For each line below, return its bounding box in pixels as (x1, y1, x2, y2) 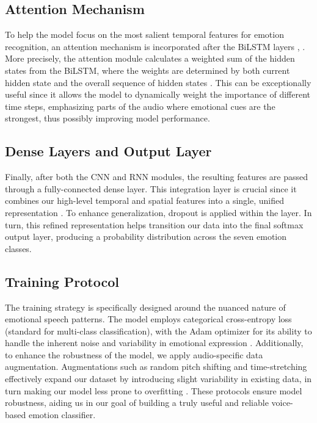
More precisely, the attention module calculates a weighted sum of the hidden (5, 52, 295, 65)
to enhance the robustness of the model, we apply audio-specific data (5, 348, 263, 361)
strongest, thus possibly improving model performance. (5, 112, 210, 125)
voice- (271, 396, 293, 409)
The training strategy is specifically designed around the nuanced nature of (5, 300, 286, 313)
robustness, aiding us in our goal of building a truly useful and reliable (5, 396, 269, 409)
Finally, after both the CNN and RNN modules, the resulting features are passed (5, 170, 308, 183)
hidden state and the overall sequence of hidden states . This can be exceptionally (5, 76, 312, 89)
